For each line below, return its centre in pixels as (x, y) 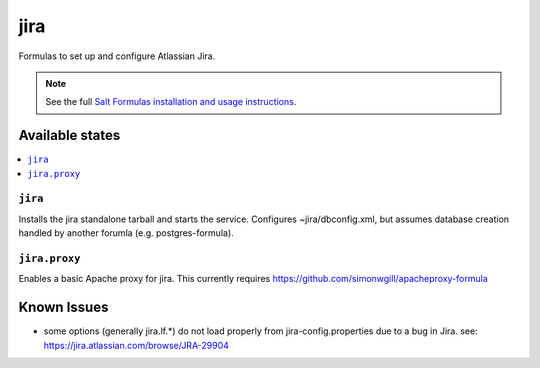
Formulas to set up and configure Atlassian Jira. (117, 56)
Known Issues (63, 307)
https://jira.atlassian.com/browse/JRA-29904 (136, 345)
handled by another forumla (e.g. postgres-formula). (126, 233)
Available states (69, 135)
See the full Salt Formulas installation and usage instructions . (171, 102)
